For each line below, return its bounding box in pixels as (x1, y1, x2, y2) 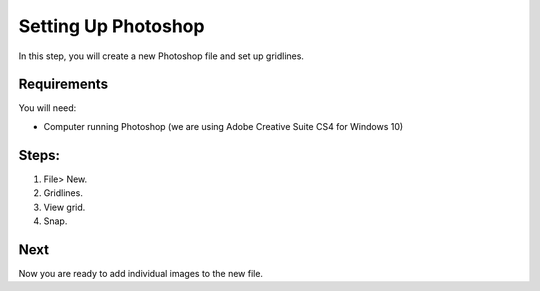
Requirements (18, 76, 109, 93)
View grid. (43, 201, 86, 213)
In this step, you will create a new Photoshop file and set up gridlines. (18, 50, 305, 62)
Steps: (18, 146, 60, 164)
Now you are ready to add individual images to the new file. (18, 267, 264, 279)
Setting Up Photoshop (18, 15, 205, 37)
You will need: (18, 102, 77, 114)
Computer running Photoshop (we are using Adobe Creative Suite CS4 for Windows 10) (43, 120, 404, 132)
